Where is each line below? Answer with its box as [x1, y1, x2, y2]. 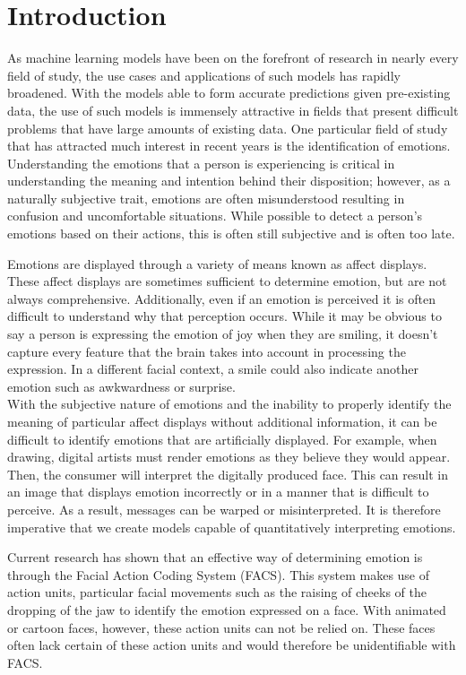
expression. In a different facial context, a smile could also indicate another [7, 359, 419, 378]
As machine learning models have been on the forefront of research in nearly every [7, 48, 459, 67]
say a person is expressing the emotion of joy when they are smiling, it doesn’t [7, 325, 438, 343]
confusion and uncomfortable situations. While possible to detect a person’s [7, 206, 423, 225]
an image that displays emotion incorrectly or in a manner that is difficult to [7, 482, 429, 501]
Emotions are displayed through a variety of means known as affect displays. [7, 254, 427, 273]
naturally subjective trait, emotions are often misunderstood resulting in [7, 188, 405, 207]
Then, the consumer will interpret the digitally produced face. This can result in [7, 464, 448, 483]
